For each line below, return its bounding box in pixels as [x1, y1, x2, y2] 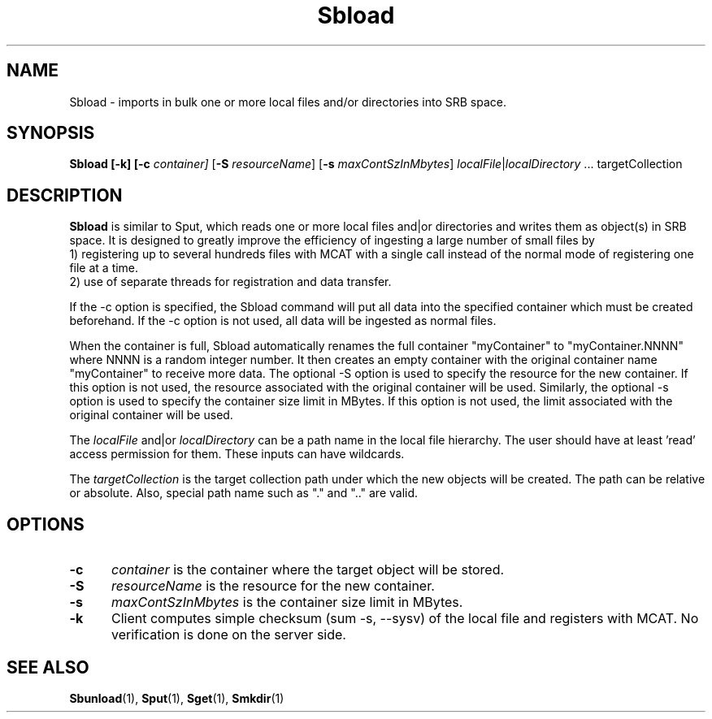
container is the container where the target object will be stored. [111, 561, 505, 578]
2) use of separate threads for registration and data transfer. [69, 275, 392, 289]
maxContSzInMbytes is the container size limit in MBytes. [111, 594, 463, 611]
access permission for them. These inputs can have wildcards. [69, 447, 405, 461]
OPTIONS [7, 513, 85, 535]
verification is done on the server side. [111, 626, 346, 643]
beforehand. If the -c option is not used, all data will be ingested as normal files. [69, 314, 497, 328]
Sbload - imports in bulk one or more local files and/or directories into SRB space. [69, 94, 507, 109]
